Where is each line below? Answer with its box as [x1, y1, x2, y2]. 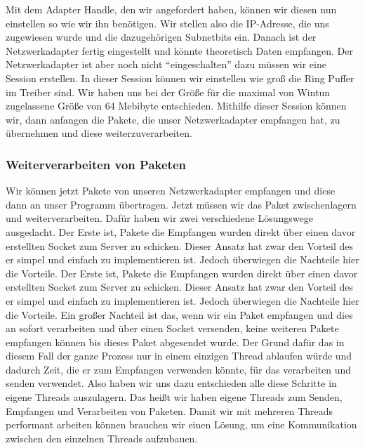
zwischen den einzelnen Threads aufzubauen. [6, 430, 198, 445]
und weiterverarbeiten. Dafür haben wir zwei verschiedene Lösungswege [6, 211, 313, 225]
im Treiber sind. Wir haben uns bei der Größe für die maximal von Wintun [6, 84, 331, 99]
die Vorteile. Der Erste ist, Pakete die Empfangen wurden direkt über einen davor [6, 265, 358, 280]
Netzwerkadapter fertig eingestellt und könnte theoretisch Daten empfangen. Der [6, 43, 354, 58]
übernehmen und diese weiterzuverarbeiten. [6, 126, 192, 140]
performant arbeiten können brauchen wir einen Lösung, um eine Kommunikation [6, 417, 357, 432]
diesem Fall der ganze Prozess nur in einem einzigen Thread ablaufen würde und [6, 348, 352, 363]
